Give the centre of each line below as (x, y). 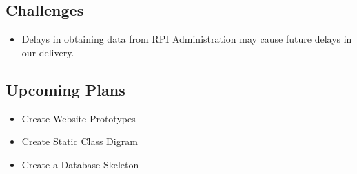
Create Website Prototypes (79, 118)
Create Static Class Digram (80, 141)
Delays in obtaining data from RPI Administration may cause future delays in (187, 39)
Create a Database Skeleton (80, 164)
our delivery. (48, 52)
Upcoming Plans (65, 89)
